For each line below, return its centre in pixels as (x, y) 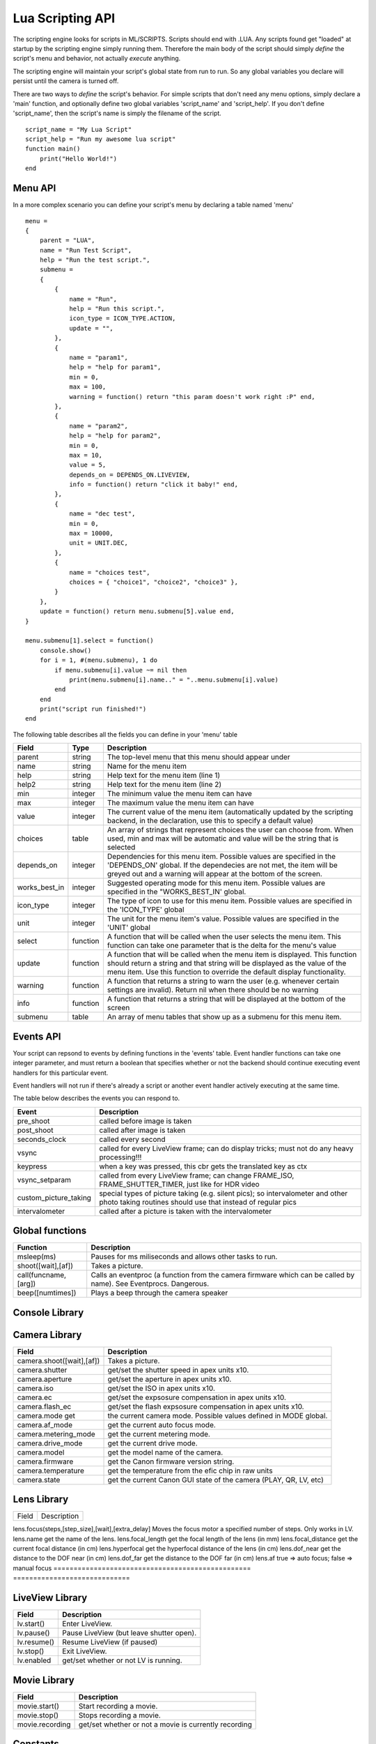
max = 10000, (92, 533)
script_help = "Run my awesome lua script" (101, 139)
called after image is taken (142, 1130)
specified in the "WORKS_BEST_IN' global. (177, 892)
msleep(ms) (37, 1257)
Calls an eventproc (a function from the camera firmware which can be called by (223, 1275)
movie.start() (38, 1706)
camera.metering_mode (56, 1434)
